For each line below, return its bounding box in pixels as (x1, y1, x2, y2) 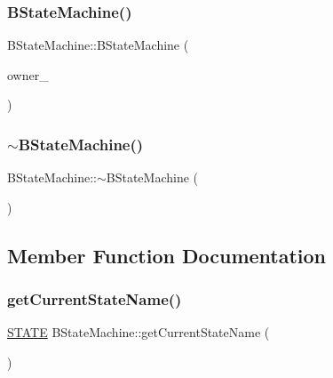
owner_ (7, 65, 49, 84)
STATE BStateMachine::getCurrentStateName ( (7, 323, 270, 342)
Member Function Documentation (7, 241, 327, 269)
